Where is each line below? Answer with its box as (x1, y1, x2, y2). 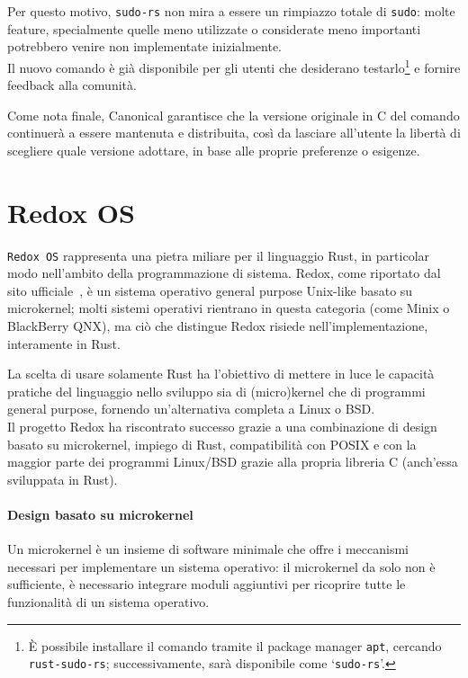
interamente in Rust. (7, 334, 121, 352)
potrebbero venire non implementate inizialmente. (7, 37, 283, 56)
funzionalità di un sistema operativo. (7, 592, 210, 611)
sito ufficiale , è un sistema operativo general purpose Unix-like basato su (7, 281, 413, 299)
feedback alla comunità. (7, 76, 137, 94)
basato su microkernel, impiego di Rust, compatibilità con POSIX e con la (7, 434, 417, 453)
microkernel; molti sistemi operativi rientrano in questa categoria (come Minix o (7, 299, 450, 317)
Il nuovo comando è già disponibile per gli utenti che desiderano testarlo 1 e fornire (7, 55, 461, 76)
